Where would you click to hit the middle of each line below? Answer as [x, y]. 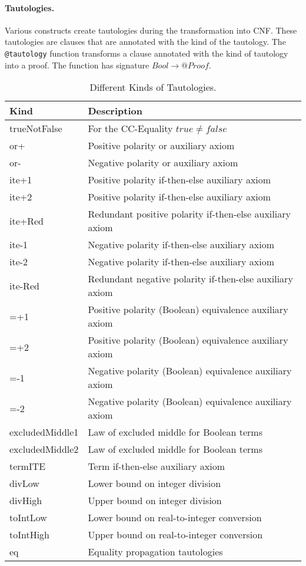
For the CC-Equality [130, 129]
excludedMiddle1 [44, 432]
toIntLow [28, 518]
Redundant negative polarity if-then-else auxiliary [190, 279]
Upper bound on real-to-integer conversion [175, 535]
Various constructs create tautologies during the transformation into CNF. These [151, 30]
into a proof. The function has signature [77, 65]
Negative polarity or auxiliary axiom [163, 163]
